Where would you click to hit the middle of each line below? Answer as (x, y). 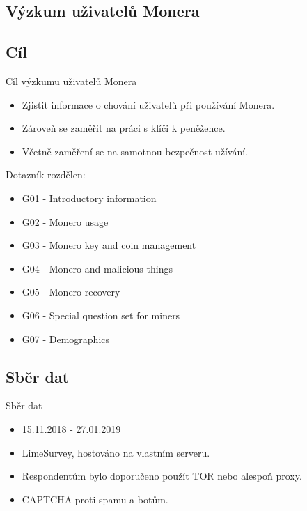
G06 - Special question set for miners (101, 315)
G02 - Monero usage (65, 221)
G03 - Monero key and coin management (109, 245)
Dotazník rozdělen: (46, 175)
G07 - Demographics (66, 338)
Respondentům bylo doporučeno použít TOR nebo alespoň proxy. (162, 476)
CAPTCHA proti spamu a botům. (95, 499)
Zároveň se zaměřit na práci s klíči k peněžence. (124, 128)
